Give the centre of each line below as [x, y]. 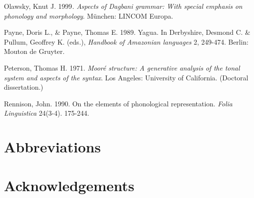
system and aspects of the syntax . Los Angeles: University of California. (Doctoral [126, 77]
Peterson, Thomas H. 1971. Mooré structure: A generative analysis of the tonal [122, 67]
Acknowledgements [69, 185]
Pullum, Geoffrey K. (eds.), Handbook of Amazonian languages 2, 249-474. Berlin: [126, 41]
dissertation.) [24, 87]
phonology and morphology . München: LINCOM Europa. [89, 15]
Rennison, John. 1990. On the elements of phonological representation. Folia [118, 103]
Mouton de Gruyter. [34, 51]
